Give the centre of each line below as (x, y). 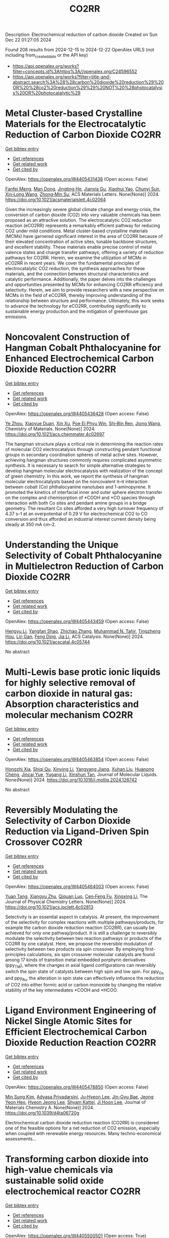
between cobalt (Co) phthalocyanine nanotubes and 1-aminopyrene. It (78, 487)
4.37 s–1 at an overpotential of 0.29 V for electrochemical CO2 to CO (76, 514)
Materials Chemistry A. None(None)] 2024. (50, 1107)
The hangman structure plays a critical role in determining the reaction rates (84, 444)
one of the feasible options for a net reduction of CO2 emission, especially (82, 1128)
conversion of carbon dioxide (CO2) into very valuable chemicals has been (83, 215)
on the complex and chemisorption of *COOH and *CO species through (80, 498)
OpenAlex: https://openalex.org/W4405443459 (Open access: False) (77, 621)
